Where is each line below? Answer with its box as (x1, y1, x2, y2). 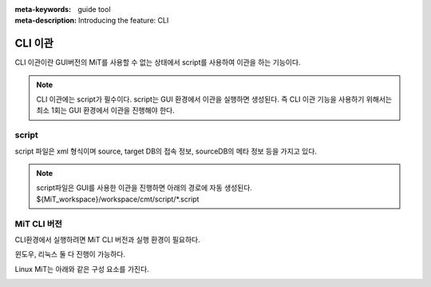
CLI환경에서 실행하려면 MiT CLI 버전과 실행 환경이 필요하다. (14, 234, 200, 244)
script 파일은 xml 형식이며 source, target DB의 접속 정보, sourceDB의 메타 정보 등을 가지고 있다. (14, 146, 317, 156)
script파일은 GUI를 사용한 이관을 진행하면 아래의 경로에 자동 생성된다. (36, 183, 253, 193)
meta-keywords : (14, 5, 72, 14)
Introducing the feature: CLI (78, 16, 169, 26)
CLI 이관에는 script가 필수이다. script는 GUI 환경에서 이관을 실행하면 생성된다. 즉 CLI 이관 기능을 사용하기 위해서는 (36, 94, 393, 104)
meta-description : (14, 16, 77, 26)
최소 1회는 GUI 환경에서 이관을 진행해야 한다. (36, 106, 175, 115)
